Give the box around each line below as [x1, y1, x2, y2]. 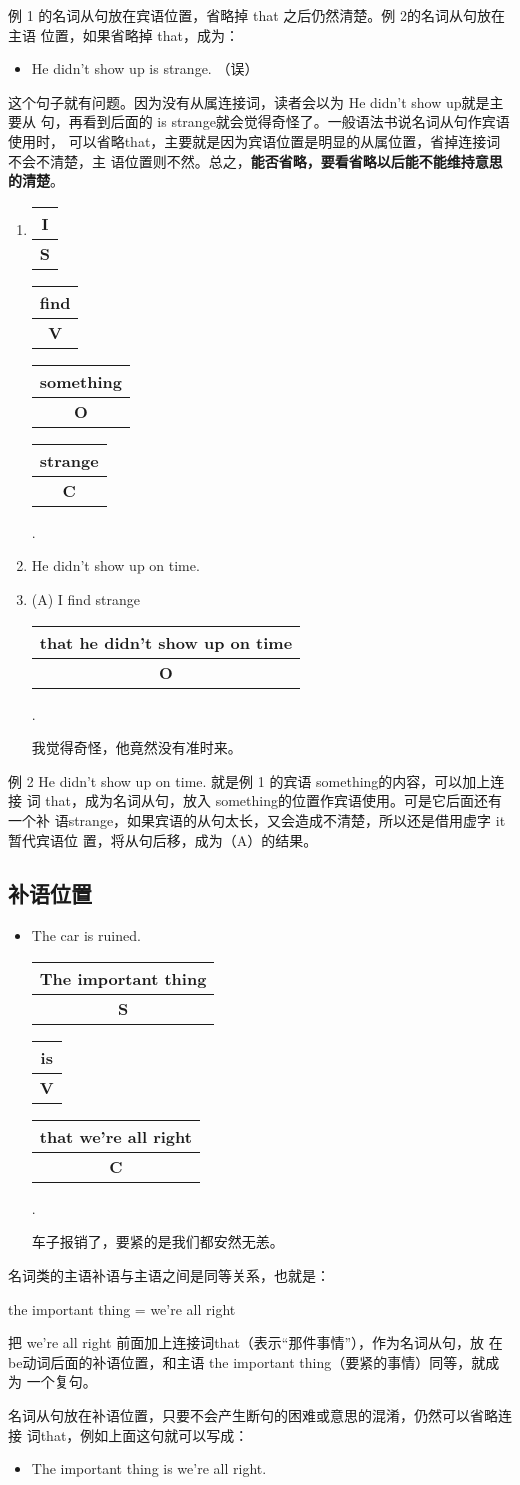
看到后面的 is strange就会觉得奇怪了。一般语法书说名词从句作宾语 [82, 111, 510, 132]
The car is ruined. [31, 925, 141, 946]
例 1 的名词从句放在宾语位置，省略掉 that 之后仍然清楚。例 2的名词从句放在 [8, 5, 505, 25]
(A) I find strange [31, 588, 141, 609]
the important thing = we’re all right [8, 1298, 236, 1319]
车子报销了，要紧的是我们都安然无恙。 [31, 1231, 284, 1252]
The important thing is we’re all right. [31, 1458, 267, 1479]
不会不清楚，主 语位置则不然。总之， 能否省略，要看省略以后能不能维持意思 [8, 150, 503, 171]
